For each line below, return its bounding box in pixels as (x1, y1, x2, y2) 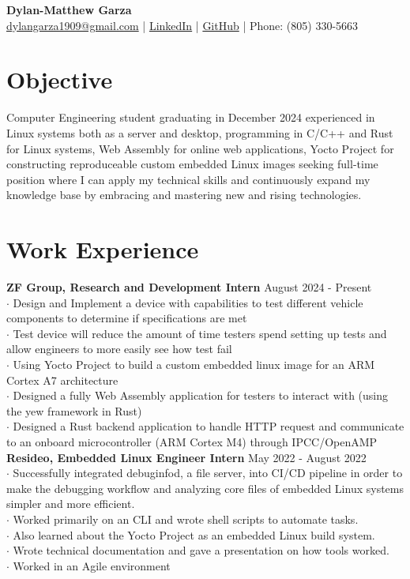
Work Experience (6, 233, 199, 265)
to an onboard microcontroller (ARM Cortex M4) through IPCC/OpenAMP (6, 433, 378, 449)
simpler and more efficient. (6, 495, 135, 512)
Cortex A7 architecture (6, 371, 118, 388)
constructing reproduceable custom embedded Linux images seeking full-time (6, 156, 378, 172)
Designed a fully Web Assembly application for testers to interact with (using (13, 387, 389, 404)
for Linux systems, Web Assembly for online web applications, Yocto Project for (6, 140, 394, 156)
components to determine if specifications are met (6, 310, 247, 326)
